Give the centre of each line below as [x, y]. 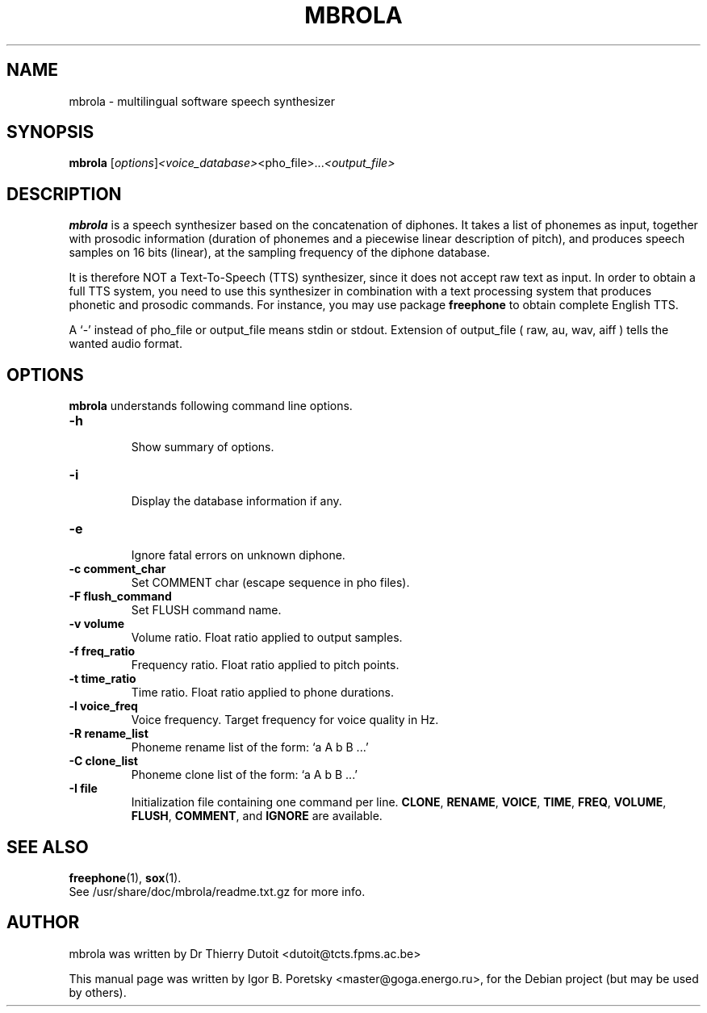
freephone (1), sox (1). [125, 877]
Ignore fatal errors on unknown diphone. [238, 555]
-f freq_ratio [102, 651]
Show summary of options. [203, 447]
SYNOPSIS [50, 132]
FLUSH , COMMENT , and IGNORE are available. [257, 816]
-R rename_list [109, 734]
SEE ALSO [48, 847]
